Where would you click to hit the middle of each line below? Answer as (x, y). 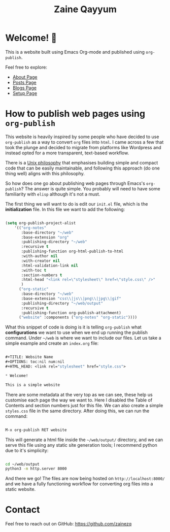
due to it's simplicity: (27, 450)
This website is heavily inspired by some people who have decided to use (82, 137)
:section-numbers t (42, 275)
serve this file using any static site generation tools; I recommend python (81, 445)
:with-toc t (34, 270)
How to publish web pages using (75, 114)
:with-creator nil (40, 261)
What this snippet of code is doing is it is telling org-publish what (74, 327)
